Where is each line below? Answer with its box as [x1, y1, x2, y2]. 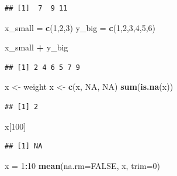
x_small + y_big [5, 41, 68, 53]
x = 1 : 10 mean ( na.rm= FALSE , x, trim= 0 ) [5, 159, 160, 171]
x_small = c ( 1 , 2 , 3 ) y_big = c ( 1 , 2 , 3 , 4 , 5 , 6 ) [5, 21, 156, 33]
